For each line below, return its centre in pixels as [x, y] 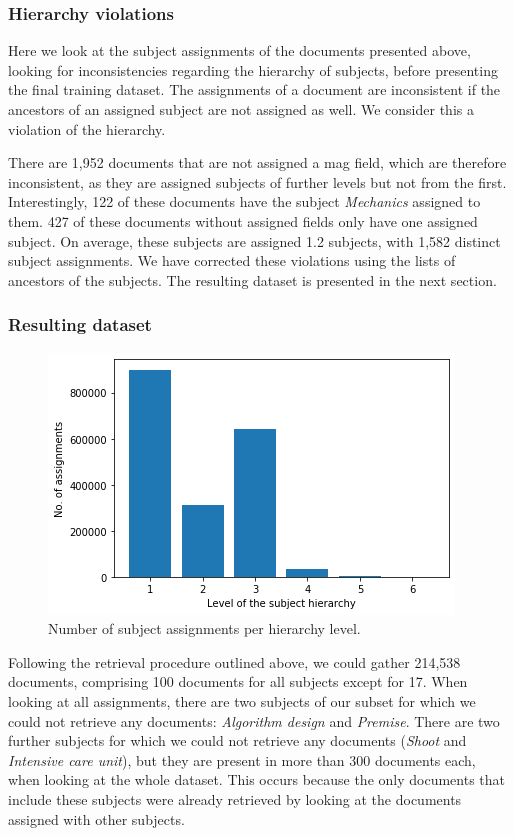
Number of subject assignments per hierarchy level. [204, 628]
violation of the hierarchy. [87, 128]
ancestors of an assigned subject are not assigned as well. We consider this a [241, 109]
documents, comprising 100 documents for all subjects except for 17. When [238, 681]
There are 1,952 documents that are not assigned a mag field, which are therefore [257, 162]
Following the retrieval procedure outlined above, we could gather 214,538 [234, 661]
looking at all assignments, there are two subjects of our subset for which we [242, 700]
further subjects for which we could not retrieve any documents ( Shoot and [237, 740]
